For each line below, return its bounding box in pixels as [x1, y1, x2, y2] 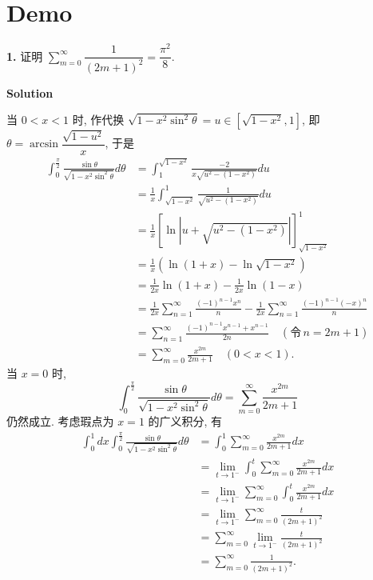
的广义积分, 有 [148, 413, 223, 430]
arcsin [30, 138, 59, 150]
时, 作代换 [72, 111, 125, 128]
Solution [6, 84, 54, 101]
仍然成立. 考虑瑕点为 [6, 413, 114, 430]
